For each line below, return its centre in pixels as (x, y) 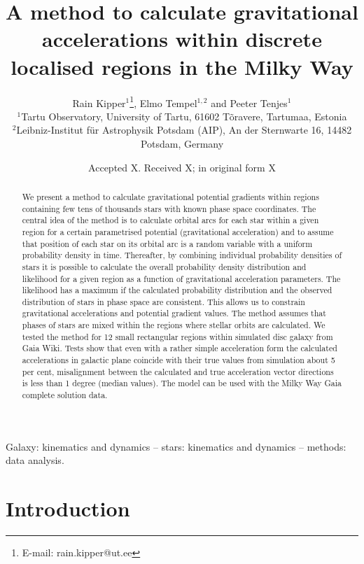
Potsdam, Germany (182, 143)
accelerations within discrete (182, 39)
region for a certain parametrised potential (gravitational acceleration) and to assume (178, 231)
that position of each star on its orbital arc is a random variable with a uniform (167, 243)
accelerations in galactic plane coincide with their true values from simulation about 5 (178, 360)
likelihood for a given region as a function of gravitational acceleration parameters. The (181, 278)
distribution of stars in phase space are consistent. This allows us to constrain (163, 301)
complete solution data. (65, 395)
